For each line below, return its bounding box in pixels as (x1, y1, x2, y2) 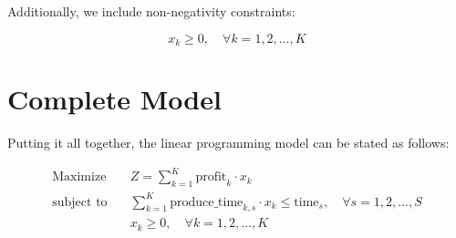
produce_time (170, 195, 244, 209)
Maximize (52, 171, 107, 184)
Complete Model (7, 80, 222, 118)
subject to (52, 195, 108, 209)
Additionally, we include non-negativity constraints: (7, 2, 295, 20)
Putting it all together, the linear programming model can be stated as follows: (7, 133, 450, 152)
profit (195, 171, 227, 184)
